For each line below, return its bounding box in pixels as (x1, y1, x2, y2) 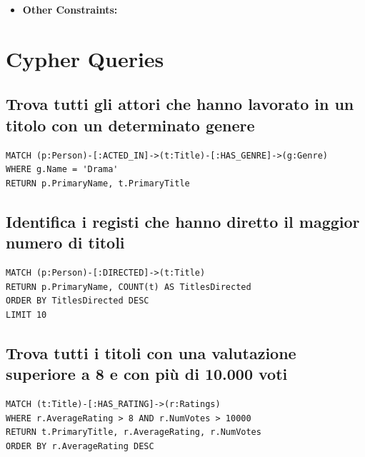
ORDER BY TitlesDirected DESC (6, 296, 149, 306)
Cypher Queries (6, 44, 164, 73)
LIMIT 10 (6, 309, 47, 320)
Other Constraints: (22, 2, 118, 16)
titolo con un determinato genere (6, 114, 255, 136)
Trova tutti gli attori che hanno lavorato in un (6, 93, 354, 115)
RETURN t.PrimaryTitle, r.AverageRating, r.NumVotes (6, 427, 261, 438)
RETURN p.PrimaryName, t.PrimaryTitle (6, 178, 190, 189)
